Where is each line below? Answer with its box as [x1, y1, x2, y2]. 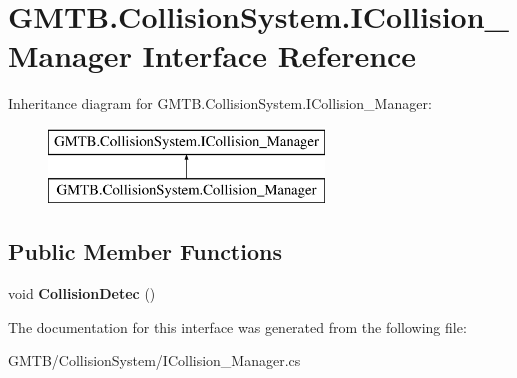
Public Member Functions [8, 236, 282, 267]
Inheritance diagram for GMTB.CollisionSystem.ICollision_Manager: [8, 93, 432, 114]
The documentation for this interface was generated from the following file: [8, 316, 467, 337]
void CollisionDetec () [8, 283, 156, 304]
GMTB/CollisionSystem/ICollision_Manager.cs [8, 350, 301, 371]
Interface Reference [142, 35, 417, 76]
